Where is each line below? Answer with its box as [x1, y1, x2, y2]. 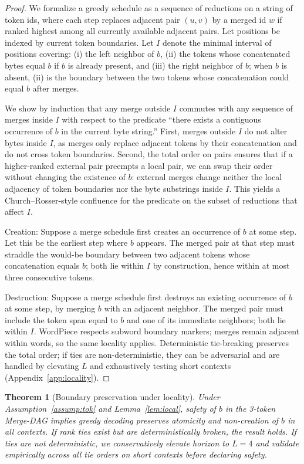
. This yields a [229, 182, 281, 194]
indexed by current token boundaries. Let [5, 36, 154, 48]
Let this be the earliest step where [5, 236, 128, 249]
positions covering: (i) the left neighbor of [5, 48, 154, 60]
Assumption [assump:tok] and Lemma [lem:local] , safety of [5, 402, 216, 414]
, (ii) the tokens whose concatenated [160, 48, 291, 60]
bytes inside [5, 136, 47, 148]
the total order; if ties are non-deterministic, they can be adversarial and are [5, 348, 280, 360]
